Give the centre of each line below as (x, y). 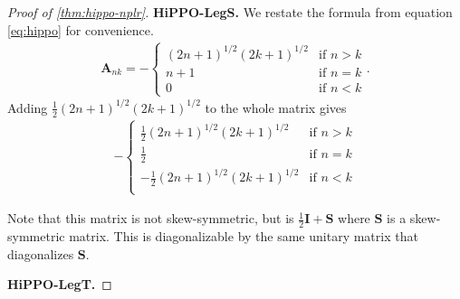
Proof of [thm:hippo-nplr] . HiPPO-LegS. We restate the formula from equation (230, 12)
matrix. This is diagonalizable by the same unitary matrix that (244, 236)
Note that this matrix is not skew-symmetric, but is (151, 218)
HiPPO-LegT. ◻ (60, 284)
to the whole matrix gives (276, 107)
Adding (28, 107)
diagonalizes (41, 253)
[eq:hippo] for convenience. (81, 29)
